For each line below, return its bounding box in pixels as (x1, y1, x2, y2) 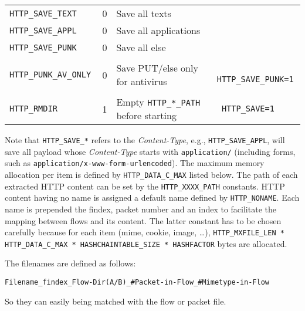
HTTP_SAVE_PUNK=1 (216, 75, 294, 84)
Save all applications (116, 23, 201, 37)
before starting (116, 109, 177, 122)
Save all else (116, 40, 166, 54)
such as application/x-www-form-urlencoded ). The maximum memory (5, 157, 265, 169)
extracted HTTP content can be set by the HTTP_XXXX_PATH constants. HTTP (5, 180, 285, 192)
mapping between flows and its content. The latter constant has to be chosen (5, 214, 282, 227)
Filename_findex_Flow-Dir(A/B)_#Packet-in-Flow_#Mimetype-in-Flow (5, 278, 270, 287)
